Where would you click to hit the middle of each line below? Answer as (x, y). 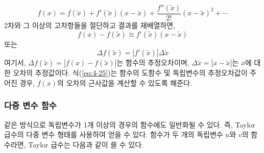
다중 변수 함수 (30, 105)
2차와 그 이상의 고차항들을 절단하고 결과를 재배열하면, (90, 25)
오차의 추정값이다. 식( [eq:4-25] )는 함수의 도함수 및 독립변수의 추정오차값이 (130, 73)
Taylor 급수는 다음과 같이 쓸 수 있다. (86, 144)
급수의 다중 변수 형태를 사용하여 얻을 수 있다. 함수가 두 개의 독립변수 (114, 134)
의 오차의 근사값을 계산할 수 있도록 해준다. (125, 82)
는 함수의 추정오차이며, (153, 62)
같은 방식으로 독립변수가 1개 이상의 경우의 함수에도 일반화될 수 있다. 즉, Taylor (130, 124)
